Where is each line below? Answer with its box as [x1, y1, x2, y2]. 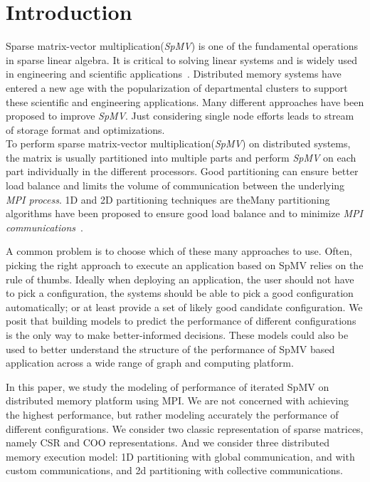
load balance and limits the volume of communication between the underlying [6, 178, 345, 193]
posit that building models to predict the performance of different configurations [6, 313, 356, 328]
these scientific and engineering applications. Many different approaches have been [6, 94, 364, 109]
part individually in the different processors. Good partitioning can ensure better [6, 164, 359, 179]
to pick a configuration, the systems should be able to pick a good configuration [6, 285, 354, 300]
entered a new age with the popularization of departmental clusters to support [6, 80, 348, 95]
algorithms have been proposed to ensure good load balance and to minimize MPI [6, 206, 363, 221]
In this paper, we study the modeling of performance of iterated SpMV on [6, 379, 329, 394]
